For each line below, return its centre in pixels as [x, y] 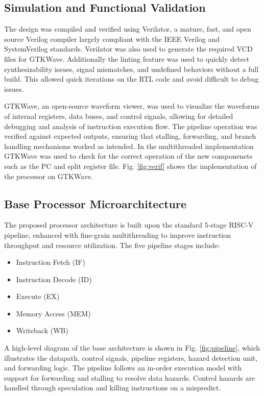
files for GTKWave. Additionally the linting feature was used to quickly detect [127, 58]
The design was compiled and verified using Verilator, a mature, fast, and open [128, 29]
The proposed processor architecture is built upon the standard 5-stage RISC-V [129, 225]
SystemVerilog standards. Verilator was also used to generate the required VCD [128, 49]
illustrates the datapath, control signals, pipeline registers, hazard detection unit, [131, 357]
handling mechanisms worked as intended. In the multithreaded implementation [129, 146]
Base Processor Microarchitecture [95, 203]
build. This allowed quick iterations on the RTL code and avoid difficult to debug [131, 79]
